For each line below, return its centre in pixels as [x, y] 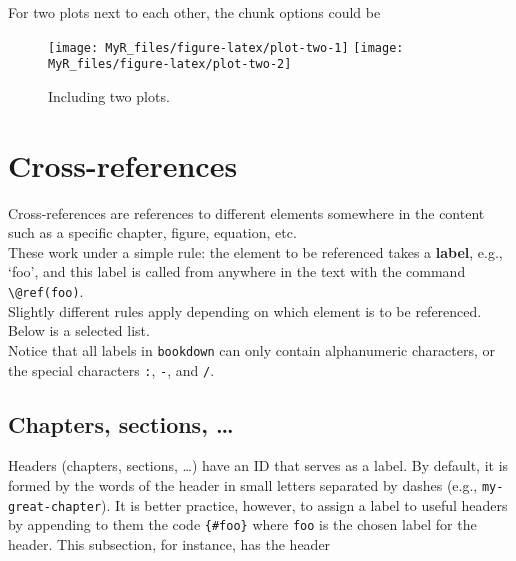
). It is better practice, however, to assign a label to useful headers [304, 504]
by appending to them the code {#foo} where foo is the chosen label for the [242, 524]
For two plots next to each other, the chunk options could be [194, 12]
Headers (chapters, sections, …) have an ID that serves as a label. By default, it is [258, 465]
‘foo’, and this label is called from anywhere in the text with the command [237, 271]
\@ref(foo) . [46, 291]
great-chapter [55, 506]
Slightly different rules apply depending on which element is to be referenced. [245, 310]
